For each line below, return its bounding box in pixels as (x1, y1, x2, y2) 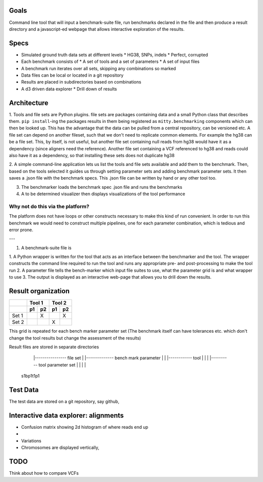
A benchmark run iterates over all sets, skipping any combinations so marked (21, 65, 176, 71)
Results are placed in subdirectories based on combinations (21, 79, 141, 85)
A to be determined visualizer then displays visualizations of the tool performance (21, 191, 185, 197)
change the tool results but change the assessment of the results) (9, 335, 141, 341)
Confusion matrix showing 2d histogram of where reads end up (21, 424, 149, 430)
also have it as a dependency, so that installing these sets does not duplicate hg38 (9, 153, 175, 159)
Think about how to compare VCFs (9, 470, 79, 476)
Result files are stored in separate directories (9, 344, 99, 350)
